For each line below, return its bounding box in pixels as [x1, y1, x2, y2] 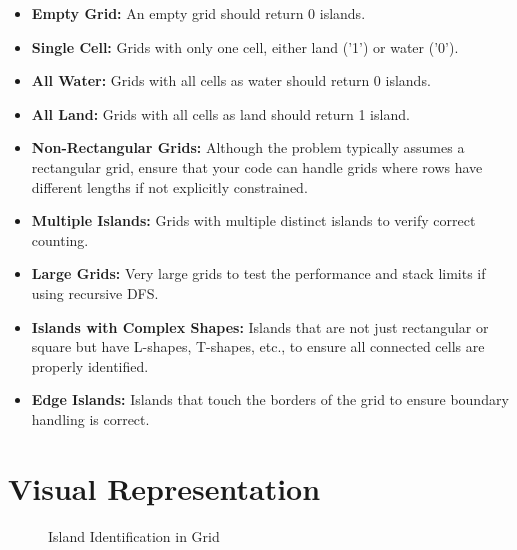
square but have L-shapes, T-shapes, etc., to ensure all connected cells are [31, 336, 485, 357]
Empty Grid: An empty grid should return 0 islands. [31, 3, 366, 23]
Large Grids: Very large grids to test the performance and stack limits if [31, 263, 486, 284]
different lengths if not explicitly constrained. [31, 176, 308, 197]
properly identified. [31, 355, 149, 376]
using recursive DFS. [31, 282, 159, 303]
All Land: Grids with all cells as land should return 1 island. [31, 103, 410, 124]
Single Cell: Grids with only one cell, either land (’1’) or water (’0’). [31, 36, 459, 57]
